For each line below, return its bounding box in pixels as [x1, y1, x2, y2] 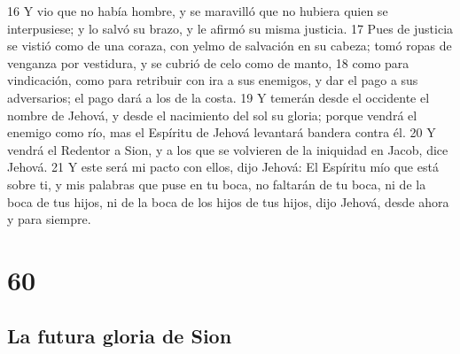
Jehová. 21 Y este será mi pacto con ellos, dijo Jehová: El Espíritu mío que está [7, 158, 439, 176]
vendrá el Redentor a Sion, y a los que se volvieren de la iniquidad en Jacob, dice [7, 140, 448, 158]
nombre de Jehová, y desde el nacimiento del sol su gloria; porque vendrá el [7, 105, 417, 124]
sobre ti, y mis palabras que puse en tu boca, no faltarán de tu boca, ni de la [7, 174, 426, 193]
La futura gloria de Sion [7, 322, 232, 350]
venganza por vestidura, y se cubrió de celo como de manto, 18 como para [7, 53, 409, 72]
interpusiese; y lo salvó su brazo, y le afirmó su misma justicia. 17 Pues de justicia [7, 19, 454, 37]
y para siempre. [7, 210, 91, 228]
